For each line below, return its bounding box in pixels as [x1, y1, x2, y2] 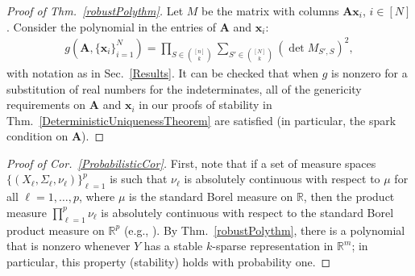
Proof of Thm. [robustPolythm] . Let [6, 2, 184, 19]
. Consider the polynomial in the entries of [6, 18, 217, 35]
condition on [6, 128, 68, 144]
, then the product [303, 188, 395, 205]
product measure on [6, 221, 105, 238]
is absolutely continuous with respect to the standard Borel [101, 203, 394, 220]
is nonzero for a [330, 64, 408, 81]
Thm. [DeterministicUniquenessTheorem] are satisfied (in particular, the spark [6, 111, 396, 128]
